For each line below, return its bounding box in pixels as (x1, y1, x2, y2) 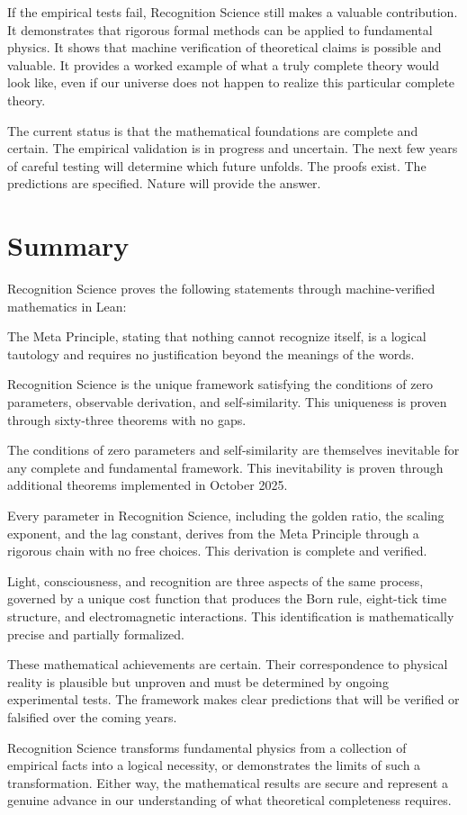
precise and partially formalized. (7, 624, 184, 643)
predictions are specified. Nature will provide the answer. (7, 174, 321, 193)
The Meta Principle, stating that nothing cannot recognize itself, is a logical (7, 327, 427, 346)
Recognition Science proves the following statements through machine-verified (7, 279, 436, 298)
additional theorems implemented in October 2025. (7, 475, 288, 494)
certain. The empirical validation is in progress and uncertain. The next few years (7, 139, 458, 158)
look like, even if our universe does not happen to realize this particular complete (7, 73, 455, 92)
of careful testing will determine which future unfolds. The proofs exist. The (7, 156, 427, 175)
